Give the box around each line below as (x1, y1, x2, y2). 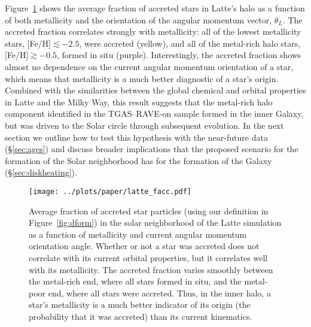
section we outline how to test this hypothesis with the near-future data (5, 131, 268, 143)
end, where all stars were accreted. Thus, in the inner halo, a (48, 286, 271, 299)
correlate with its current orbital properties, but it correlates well (29, 251, 268, 264)
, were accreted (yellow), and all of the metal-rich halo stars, (79, 37, 301, 49)
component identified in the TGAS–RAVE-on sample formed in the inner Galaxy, (5, 107, 304, 120)
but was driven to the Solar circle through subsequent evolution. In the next (5, 119, 284, 131)
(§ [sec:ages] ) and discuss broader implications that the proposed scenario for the (5, 143, 298, 155)
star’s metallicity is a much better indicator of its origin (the (29, 298, 251, 311)
